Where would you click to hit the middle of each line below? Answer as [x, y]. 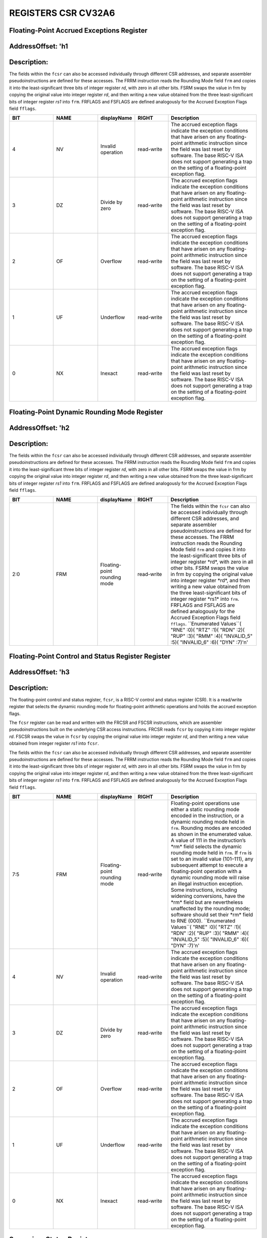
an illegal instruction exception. [207, 883]
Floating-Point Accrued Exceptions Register [78, 30]
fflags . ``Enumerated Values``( [206, 624]
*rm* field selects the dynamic [206, 846]
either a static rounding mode [205, 809]
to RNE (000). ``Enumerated [203, 921]
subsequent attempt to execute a [209, 865]
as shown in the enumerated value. [212, 834]
